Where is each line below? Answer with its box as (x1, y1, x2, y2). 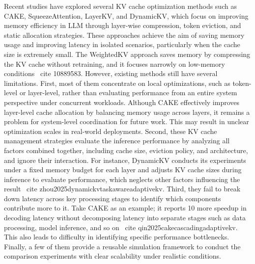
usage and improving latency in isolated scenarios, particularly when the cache (4, 39, 240, 50)
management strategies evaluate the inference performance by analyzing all (4, 135, 230, 146)
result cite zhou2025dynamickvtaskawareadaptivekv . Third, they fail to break (4, 184, 241, 194)
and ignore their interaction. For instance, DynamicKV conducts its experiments (4, 155, 246, 165)
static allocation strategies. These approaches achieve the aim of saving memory (4, 29, 245, 40)
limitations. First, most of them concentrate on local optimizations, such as (4, 78, 230, 88)
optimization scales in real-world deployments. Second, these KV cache (4, 126, 217, 136)
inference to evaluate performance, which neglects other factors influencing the (4, 174, 240, 184)
